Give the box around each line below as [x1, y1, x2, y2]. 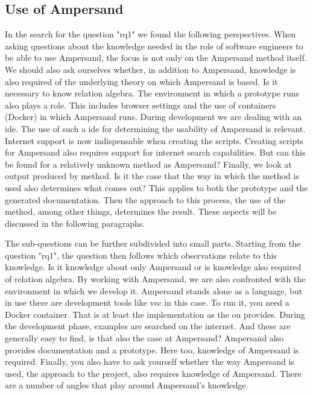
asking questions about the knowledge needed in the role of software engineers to [5, 39, 303, 52]
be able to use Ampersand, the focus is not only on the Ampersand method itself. [5, 51, 307, 64]
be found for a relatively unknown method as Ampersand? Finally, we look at [5, 157, 292, 170]
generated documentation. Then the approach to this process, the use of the [5, 193, 286, 206]
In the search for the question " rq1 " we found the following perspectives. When [5, 28, 296, 40]
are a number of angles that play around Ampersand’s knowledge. [5, 379, 248, 391]
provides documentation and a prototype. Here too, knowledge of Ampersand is [5, 343, 299, 356]
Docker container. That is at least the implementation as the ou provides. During [5, 308, 305, 320]
